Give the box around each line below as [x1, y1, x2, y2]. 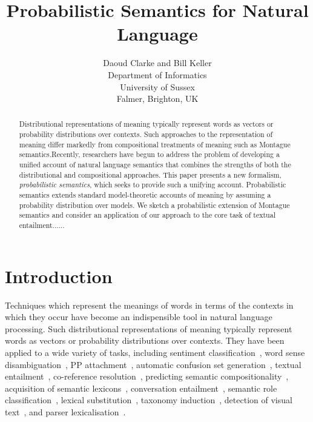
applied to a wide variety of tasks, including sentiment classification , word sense [5, 346, 305, 359]
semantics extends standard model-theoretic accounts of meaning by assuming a [19, 190, 271, 200]
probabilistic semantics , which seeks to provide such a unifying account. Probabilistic [19, 179, 286, 190]
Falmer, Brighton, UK [116, 92, 199, 105]
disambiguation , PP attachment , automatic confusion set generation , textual [5, 358, 301, 370]
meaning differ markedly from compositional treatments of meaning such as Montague [19, 139, 291, 149]
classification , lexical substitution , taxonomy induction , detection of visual [5, 394, 292, 406]
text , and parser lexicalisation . [5, 405, 126, 418]
